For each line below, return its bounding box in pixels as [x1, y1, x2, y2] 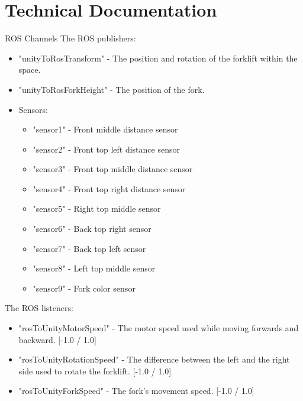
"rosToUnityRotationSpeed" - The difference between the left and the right [18, 353, 290, 366]
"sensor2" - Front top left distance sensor [33, 143, 180, 155]
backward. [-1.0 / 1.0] [18, 333, 96, 345]
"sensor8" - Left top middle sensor [33, 262, 156, 274]
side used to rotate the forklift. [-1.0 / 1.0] [18, 364, 172, 377]
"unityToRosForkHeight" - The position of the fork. [18, 83, 205, 95]
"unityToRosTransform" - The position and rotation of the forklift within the [18, 51, 298, 64]
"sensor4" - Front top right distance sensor [33, 182, 186, 195]
